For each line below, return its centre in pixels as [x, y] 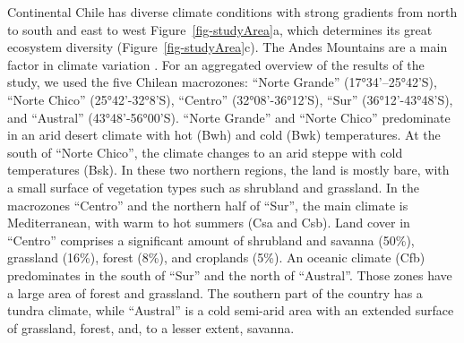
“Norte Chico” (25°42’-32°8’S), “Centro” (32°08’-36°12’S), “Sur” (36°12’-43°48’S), [230, 99]
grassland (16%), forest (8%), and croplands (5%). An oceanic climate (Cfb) [216, 257]
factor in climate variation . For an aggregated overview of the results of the [216, 64]
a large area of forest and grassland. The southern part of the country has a [215, 292]
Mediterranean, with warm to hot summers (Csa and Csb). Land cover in [209, 223]
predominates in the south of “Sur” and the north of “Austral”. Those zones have [230, 274]
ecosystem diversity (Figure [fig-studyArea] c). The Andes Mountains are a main [228, 47]
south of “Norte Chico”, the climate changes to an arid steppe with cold [205, 152]
